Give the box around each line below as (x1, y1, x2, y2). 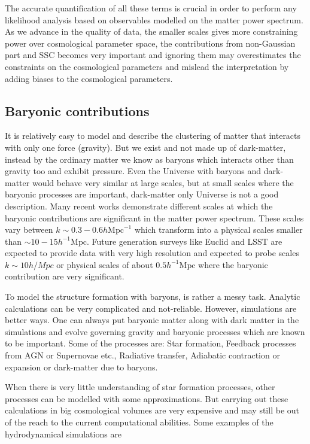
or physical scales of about (56, 258, 153, 270)
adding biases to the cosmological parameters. (5, 72, 173, 84)
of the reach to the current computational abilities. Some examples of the (5, 416, 273, 428)
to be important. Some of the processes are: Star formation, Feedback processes (5, 337, 296, 349)
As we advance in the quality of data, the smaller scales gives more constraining (5, 25, 298, 38)
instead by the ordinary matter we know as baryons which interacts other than (5, 153, 294, 165)
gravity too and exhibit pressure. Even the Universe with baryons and (5, 165, 262, 177)
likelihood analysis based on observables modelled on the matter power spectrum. (5, 13, 303, 26)
